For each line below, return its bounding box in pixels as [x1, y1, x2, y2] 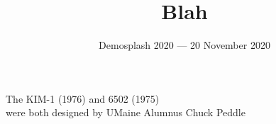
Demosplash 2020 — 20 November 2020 [99, 38, 270, 52]
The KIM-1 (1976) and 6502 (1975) [6, 91, 160, 106]
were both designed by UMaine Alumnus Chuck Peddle [6, 105, 245, 120]
